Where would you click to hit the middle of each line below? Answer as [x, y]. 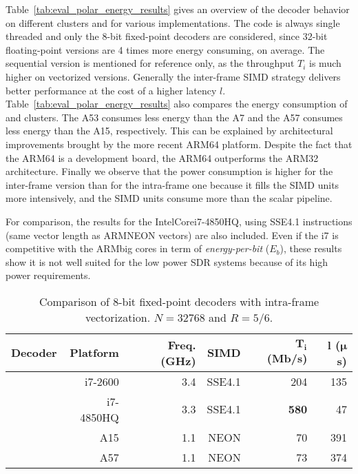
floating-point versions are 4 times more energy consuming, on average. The [165, 49]
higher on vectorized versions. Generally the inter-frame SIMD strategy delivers [173, 76]
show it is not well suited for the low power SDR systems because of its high [167, 261]
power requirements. [48, 275]
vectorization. [118, 317]
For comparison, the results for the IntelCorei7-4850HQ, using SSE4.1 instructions [179, 221]
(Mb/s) [287, 358]
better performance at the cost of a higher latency [111, 90]
